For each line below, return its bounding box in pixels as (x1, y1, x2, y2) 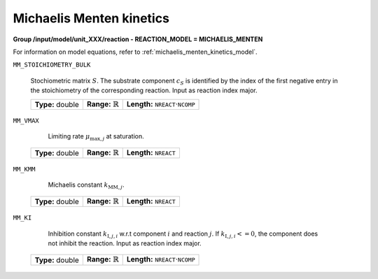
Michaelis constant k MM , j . (48, 180, 125, 191)
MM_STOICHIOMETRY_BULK (13, 61, 91, 69)
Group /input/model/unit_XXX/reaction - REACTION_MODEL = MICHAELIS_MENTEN (13, 35, 263, 43)
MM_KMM (13, 165, 36, 173)
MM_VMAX (13, 116, 40, 124)
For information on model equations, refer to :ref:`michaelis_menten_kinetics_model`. (13, 48, 258, 56)
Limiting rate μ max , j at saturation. (48, 132, 145, 143)
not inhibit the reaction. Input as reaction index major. (48, 239, 202, 248)
